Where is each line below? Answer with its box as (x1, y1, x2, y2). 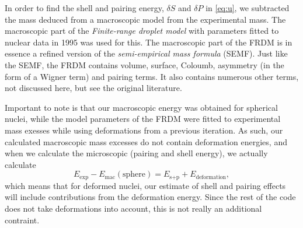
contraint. (5, 213, 40, 226)
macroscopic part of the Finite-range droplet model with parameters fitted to (5, 24, 279, 37)
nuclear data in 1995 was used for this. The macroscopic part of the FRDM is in (5, 36, 292, 48)
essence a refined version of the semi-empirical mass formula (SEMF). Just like (5, 47, 288, 59)
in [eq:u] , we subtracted (206, 2, 290, 13)
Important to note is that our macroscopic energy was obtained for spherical (5, 101, 278, 113)
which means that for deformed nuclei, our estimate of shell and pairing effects (5, 179, 286, 191)
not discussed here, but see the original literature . (5, 82, 182, 94)
